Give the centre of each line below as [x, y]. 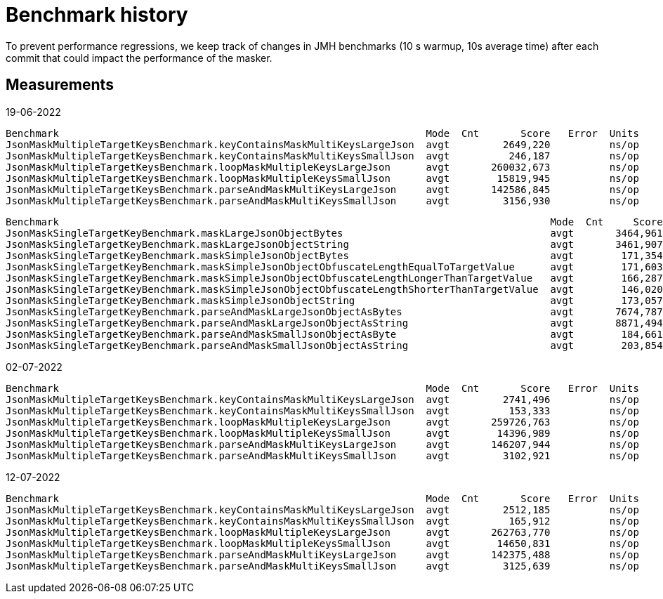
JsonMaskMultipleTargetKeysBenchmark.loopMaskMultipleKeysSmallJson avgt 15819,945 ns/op [322, 178]
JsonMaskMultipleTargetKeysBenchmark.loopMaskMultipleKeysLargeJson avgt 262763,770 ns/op [322, 532]
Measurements [60, 85]
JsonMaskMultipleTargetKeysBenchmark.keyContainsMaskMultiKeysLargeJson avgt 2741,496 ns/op [322, 399]
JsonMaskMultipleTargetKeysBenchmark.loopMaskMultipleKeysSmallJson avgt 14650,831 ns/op [322, 543]
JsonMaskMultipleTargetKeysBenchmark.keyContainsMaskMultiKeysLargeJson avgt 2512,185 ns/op [322, 509]
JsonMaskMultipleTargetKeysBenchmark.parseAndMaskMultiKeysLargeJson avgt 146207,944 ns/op [322, 444]
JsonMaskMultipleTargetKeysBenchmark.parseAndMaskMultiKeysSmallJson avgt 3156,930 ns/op [322, 200]
